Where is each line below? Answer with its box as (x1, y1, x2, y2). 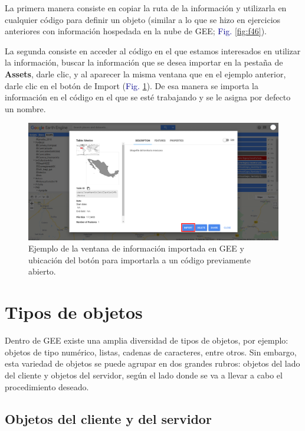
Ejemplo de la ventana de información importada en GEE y (28, 242, 244, 254)
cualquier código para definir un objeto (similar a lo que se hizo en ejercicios (5, 13, 281, 25)
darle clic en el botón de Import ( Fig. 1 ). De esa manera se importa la (5, 79, 259, 92)
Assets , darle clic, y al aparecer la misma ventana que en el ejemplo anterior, (5, 67, 286, 80)
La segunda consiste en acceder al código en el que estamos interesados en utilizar (5, 44, 301, 57)
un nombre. (5, 102, 46, 115)
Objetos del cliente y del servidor (5, 409, 212, 427)
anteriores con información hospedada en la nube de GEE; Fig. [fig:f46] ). (5, 25, 267, 37)
